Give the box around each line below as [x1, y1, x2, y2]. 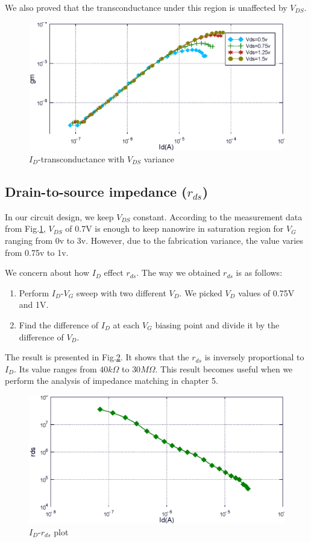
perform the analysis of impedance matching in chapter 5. [5, 374, 218, 387]
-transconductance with [38, 153, 125, 165]
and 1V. [19, 298, 49, 311]
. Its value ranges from [14, 362, 97, 375]
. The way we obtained [136, 266, 221, 279]
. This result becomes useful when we [155, 362, 293, 375]
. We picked [179, 286, 222, 299]
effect [104, 266, 124, 279]
